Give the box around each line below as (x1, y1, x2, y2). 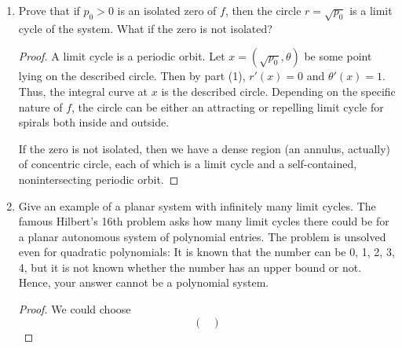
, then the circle (225, 2, 301, 18)
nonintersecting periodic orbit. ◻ (18, 170, 179, 187)
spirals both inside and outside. (18, 114, 170, 130)
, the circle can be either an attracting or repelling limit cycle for (71, 98, 384, 115)
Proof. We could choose (18, 301, 131, 317)
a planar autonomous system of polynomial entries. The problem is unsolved (18, 228, 386, 244)
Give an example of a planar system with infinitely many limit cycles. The (18, 197, 376, 214)
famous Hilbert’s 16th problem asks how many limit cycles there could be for (18, 213, 389, 229)
